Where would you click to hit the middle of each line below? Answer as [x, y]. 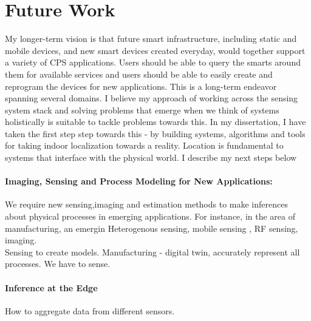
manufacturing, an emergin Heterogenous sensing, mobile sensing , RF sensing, [152, 228]
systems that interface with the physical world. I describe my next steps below [151, 157]
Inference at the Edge [51, 287]
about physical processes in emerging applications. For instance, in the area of [150, 216]
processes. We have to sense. [58, 264]
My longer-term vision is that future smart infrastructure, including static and [151, 39]
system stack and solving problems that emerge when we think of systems [142, 110]
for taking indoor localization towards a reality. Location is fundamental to [144, 145]
